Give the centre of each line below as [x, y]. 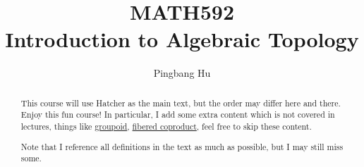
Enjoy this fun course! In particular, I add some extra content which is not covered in [178, 115]
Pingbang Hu [182, 73]
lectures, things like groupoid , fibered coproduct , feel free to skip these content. [166, 126]
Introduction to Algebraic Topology [182, 39]
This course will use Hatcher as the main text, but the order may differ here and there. [181, 103]
